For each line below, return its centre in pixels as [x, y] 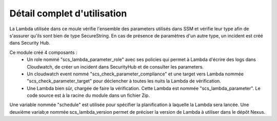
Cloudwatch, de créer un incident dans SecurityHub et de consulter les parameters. [115, 67]
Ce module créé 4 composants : [43, 52]
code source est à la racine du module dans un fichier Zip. [88, 95]
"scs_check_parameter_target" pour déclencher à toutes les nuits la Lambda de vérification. [124, 81]
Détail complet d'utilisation [68, 13]
